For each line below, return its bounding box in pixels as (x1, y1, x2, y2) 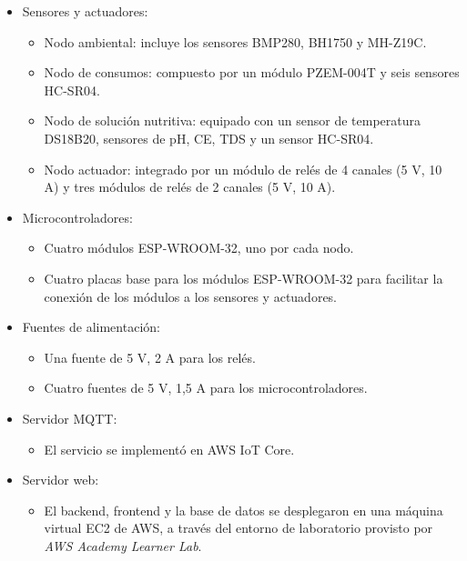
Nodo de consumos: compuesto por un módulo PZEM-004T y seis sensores (44, 63, 460, 82)
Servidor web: (22, 470, 99, 489)
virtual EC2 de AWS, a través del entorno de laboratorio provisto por (44, 518, 433, 537)
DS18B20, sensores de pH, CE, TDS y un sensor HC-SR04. (44, 128, 374, 147)
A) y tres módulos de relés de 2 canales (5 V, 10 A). (44, 177, 336, 196)
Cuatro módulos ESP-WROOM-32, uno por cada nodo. (44, 238, 354, 257)
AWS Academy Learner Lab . (44, 536, 202, 555)
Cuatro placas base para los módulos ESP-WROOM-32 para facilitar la (44, 268, 443, 287)
